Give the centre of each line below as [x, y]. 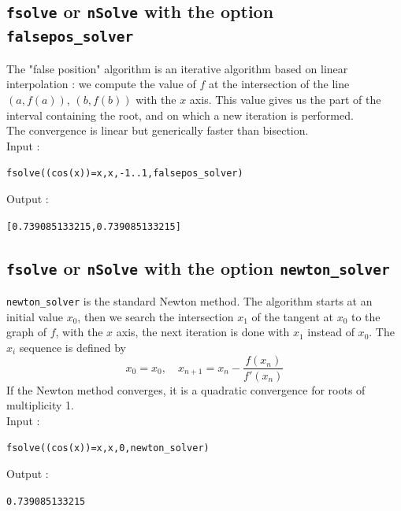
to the [366, 316]
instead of [331, 332]
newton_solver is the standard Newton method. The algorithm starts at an [189, 301]
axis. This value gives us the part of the [285, 99]
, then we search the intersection [156, 316]
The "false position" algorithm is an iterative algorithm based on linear [177, 68]
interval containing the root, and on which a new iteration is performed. [180, 115]
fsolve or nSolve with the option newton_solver [198, 267]
